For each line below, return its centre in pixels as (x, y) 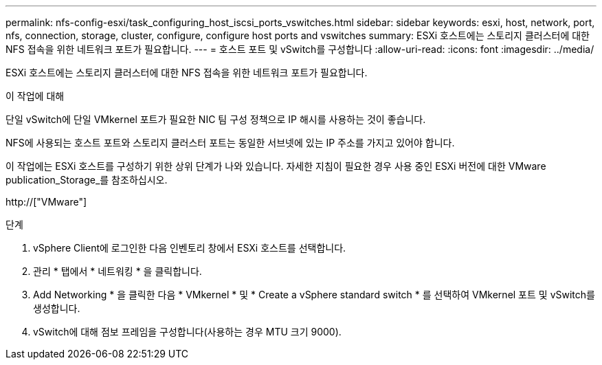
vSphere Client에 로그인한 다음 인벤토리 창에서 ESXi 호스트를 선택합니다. (190, 248)
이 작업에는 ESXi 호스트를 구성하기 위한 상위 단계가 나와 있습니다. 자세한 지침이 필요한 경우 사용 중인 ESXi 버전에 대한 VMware (276, 166)
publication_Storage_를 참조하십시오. (87, 180)
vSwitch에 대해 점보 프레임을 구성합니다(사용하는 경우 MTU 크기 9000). (187, 332)
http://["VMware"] (46, 202)
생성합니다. (57, 308)
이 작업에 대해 (35, 96)
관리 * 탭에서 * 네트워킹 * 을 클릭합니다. (118, 271)
